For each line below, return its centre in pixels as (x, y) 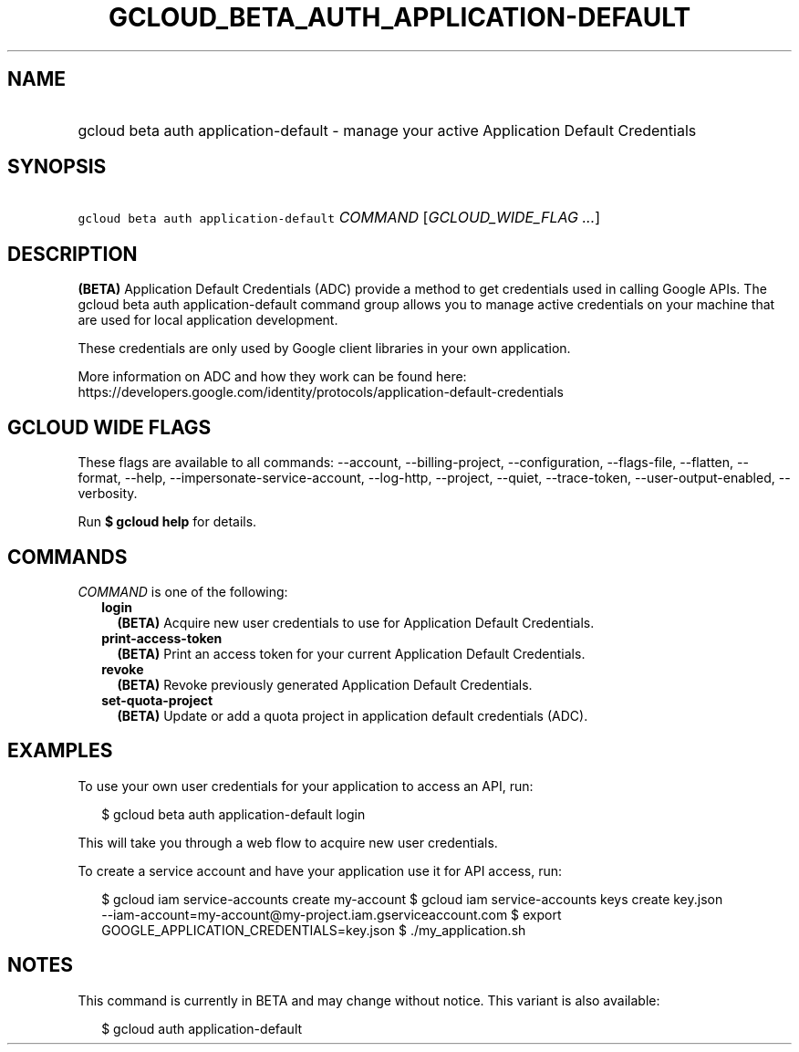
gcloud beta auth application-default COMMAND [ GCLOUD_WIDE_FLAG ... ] (339, 218)
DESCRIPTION (73, 254)
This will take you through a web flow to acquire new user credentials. (288, 842)
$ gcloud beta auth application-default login (233, 814)
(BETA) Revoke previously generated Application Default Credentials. (325, 684)
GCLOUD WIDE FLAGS (109, 427)
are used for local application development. (208, 320)
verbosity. (108, 494)
